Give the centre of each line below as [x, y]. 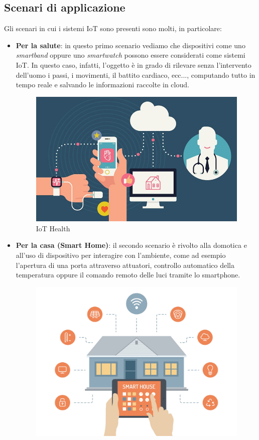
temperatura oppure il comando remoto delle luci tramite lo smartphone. [128, 275]
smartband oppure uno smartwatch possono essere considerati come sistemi [131, 55]
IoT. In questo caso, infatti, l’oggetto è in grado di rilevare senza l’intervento [134, 64]
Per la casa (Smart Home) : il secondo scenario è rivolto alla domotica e [131, 245]
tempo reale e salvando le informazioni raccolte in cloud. [102, 85]
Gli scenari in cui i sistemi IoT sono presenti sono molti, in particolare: [113, 28]
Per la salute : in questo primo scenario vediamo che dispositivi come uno [131, 45]
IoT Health [53, 228]
